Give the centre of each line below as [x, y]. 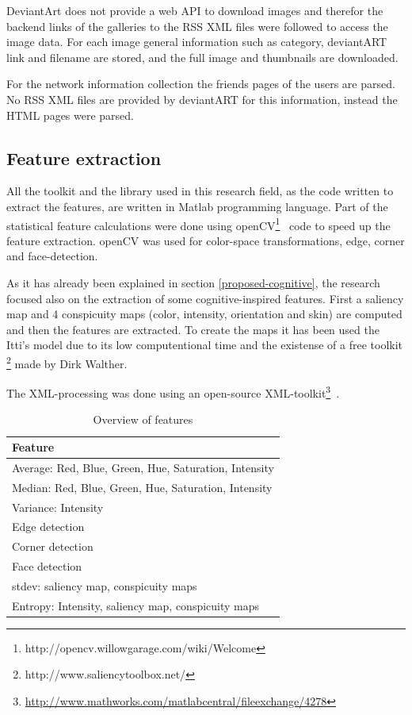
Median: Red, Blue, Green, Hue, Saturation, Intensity [142, 487]
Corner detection [53, 546]
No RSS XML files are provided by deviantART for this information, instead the [202, 99]
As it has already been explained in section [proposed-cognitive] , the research [193, 282]
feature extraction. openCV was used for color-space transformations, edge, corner [206, 240]
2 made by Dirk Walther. [67, 362]
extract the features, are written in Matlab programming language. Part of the [197, 206]
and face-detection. [52, 256]
